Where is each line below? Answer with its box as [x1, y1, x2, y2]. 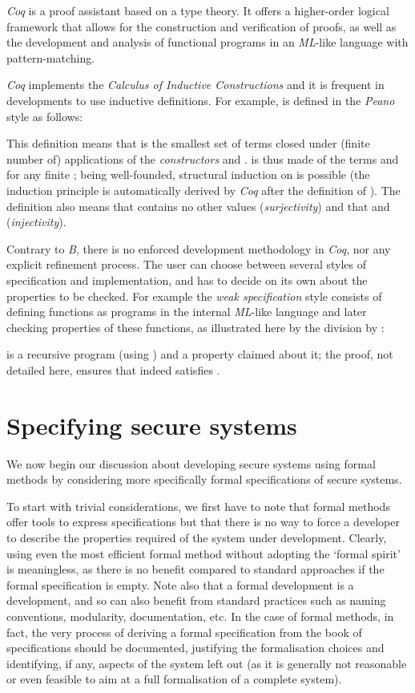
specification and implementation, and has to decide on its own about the [6, 271, 368, 288]
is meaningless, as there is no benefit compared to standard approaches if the [6, 561, 385, 577]
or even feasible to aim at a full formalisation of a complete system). [6, 671, 342, 687]
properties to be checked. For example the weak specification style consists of [6, 287, 382, 304]
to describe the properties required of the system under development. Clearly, [6, 529, 387, 545]
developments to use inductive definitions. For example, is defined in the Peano [6, 91, 395, 108]
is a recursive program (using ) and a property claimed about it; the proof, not [6, 346, 393, 363]
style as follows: [6, 107, 83, 124]
